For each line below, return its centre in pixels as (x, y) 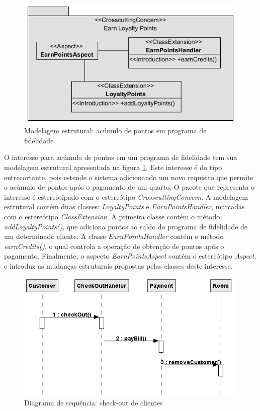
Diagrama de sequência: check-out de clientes (94, 402)
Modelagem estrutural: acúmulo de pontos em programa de (115, 131)
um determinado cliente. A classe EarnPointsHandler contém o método (114, 236)
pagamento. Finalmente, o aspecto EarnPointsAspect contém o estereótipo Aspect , (130, 256)
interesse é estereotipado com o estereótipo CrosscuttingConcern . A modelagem (126, 196)
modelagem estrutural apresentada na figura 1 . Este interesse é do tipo (113, 167)
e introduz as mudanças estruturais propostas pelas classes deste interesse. (118, 265)
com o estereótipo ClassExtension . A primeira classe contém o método (112, 217)
